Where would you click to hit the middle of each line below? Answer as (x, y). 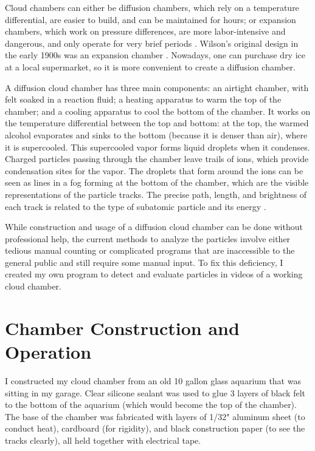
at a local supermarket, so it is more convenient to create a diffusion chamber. (151, 66)
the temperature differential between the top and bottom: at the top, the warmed (157, 123)
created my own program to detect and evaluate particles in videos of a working (154, 274)
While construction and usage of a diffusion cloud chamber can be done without (154, 227)
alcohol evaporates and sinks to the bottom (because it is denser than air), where (156, 134)
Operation (48, 352)
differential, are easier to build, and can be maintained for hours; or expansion (151, 19)
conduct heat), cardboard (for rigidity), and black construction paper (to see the (155, 428)
